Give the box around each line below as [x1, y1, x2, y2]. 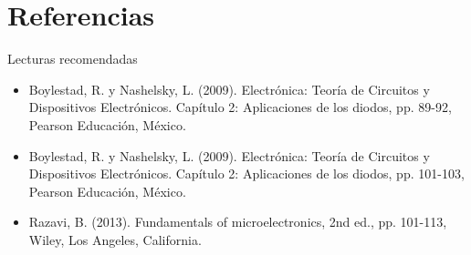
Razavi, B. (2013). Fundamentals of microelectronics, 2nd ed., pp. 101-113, [28, 212, 447, 231]
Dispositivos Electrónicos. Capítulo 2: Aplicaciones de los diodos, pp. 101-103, [28, 164, 465, 183]
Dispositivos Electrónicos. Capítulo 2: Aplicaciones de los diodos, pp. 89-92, [28, 97, 452, 117]
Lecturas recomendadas [7, 49, 138, 68]
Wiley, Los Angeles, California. [28, 229, 202, 249]
